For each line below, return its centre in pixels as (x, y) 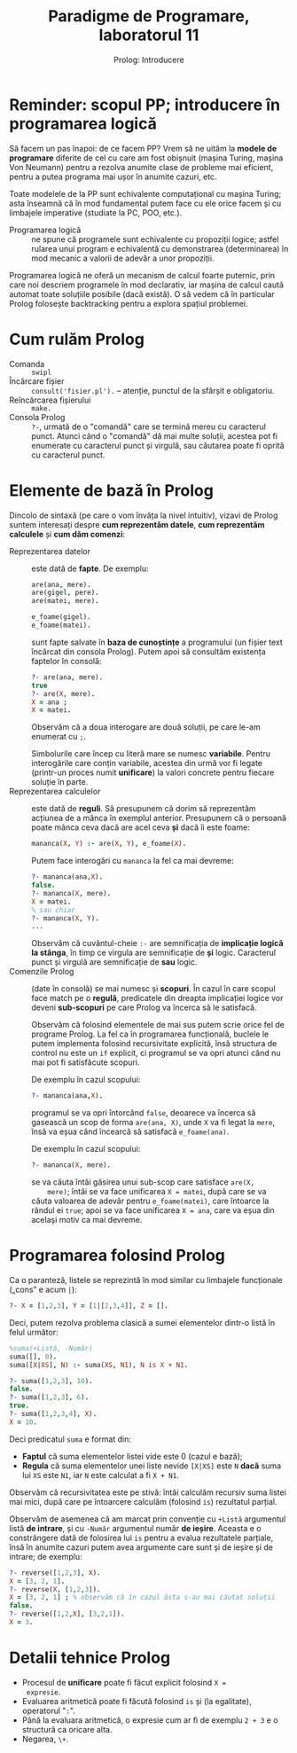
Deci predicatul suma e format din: (70, 1439)
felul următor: (34, 1332)
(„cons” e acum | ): (43, 1289)
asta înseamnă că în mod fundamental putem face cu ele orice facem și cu (145, 203)
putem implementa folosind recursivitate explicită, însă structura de (154, 1044)
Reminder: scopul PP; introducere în (145, 105)
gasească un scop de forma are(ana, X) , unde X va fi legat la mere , (153, 1123)
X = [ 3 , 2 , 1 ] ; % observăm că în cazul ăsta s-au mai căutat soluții (142, 1598)
